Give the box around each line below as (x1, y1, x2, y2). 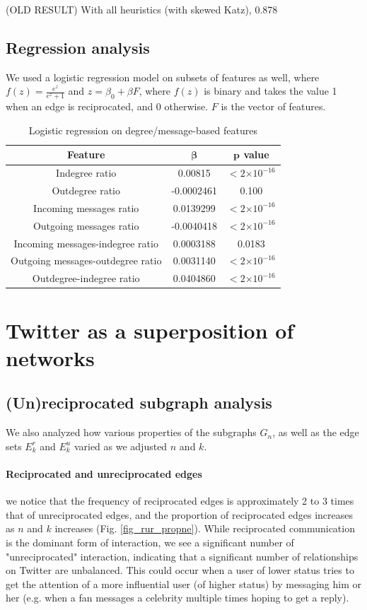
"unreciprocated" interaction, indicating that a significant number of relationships (6, 549, 359, 563)
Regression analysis (6, 36, 150, 58)
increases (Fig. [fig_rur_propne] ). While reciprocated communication (54, 521, 355, 536)
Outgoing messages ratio (33, 218, 139, 233)
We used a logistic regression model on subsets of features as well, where (6, 69, 320, 84)
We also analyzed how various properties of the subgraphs (6, 425, 257, 440)
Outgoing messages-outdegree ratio (11, 253, 162, 268)
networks (6, 343, 95, 372)
